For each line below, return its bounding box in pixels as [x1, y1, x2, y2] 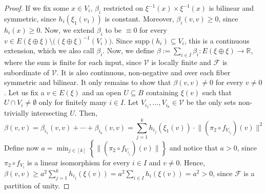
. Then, [74, 107, 98, 118]
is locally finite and [151, 56, 211, 67]
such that [202, 87, 232, 97]
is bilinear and [209, 3, 254, 13]
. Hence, [179, 157, 205, 167]
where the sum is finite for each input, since [4, 56, 141, 67]
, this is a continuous [184, 35, 250, 46]
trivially [4, 107, 29, 118]
